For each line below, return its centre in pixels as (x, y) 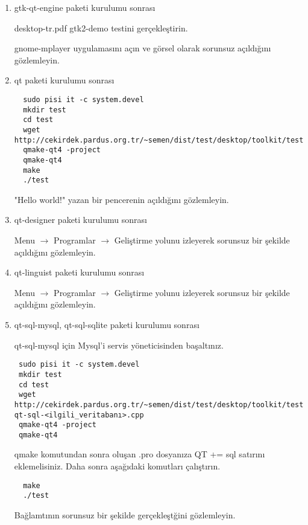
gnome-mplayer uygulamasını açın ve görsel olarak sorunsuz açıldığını (143, 48)
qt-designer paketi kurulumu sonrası (80, 220)
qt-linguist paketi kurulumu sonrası (79, 272)
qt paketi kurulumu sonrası (64, 80)
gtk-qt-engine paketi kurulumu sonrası (85, 7)
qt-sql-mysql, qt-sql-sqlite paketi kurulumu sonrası (107, 325)
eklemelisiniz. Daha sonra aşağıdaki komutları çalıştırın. (117, 466)
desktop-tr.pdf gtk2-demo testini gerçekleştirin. (101, 27)
